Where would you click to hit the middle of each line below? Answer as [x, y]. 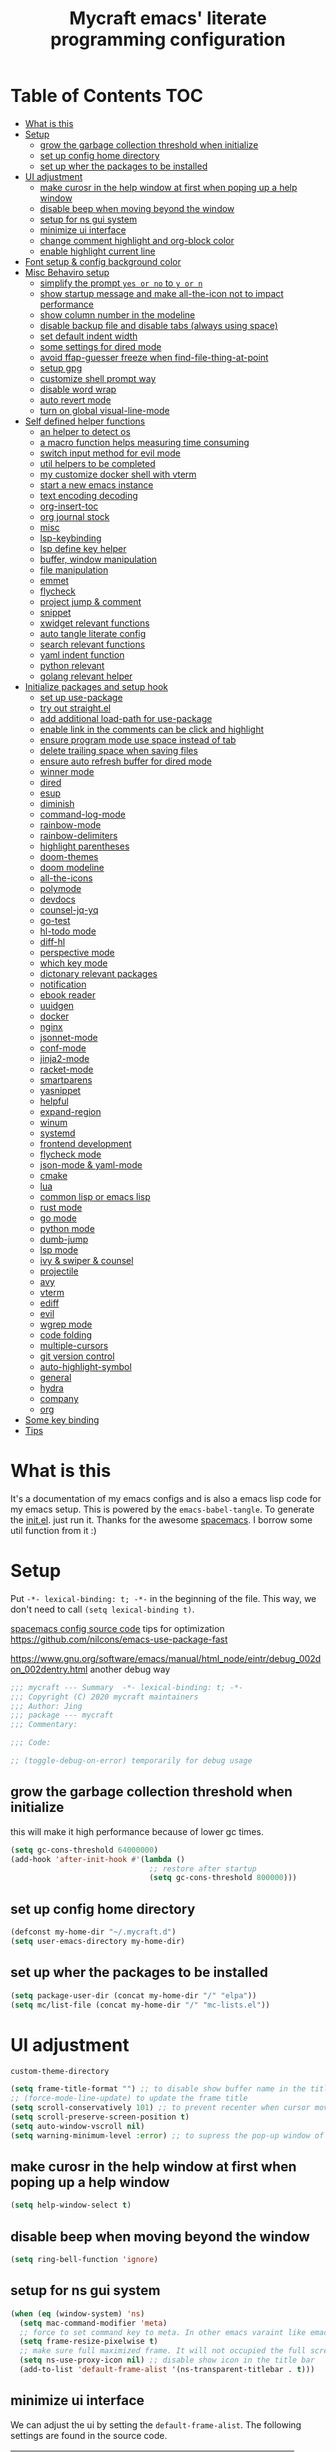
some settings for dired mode [100, 346]
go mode [58, 1218]
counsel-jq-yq [69, 909]
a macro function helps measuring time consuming [144, 442]
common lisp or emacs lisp [95, 1196]
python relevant [72, 665]
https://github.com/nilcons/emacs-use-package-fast [119, 1639]
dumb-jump [64, 1239]
